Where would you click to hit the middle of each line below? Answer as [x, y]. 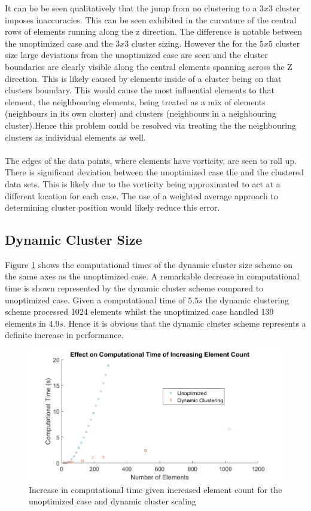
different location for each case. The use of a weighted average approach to [141, 195]
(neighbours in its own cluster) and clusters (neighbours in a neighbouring [141, 113]
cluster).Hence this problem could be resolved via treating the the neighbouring [150, 125]
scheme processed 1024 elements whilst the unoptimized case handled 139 [139, 311]
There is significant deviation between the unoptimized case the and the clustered [155, 172]
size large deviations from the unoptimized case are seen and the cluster [136, 55]
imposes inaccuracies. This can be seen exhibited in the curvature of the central [151, 19]
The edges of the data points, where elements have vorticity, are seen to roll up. [151, 160]
